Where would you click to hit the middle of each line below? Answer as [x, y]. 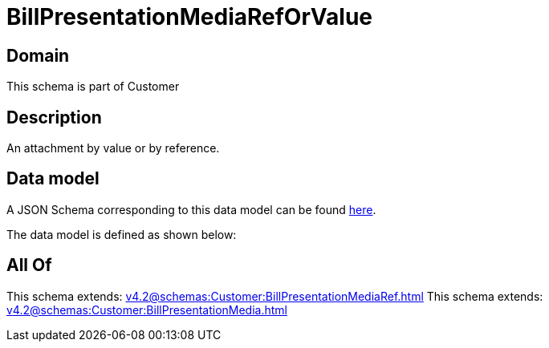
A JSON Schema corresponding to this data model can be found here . [191, 209]
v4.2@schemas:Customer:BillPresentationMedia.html [147, 310]
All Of [29, 265]
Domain [38, 55]
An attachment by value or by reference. [113, 148]
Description [54, 117]
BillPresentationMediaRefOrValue [190, 17]
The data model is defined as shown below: [122, 234]
